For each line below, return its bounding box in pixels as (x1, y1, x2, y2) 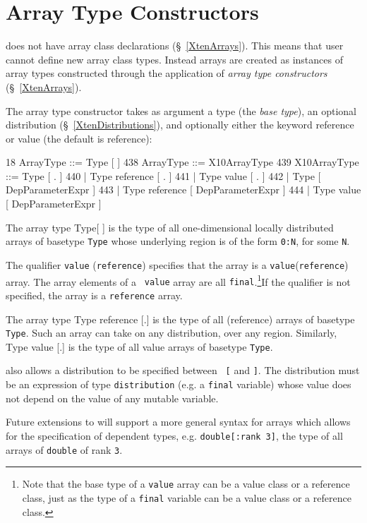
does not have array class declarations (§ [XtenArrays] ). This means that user (6, 38, 344, 53)
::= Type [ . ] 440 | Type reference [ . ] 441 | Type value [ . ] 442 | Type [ (6, 168, 321, 183)
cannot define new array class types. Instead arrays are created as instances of (6, 52, 343, 66)
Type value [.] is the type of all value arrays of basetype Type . (6, 339, 273, 354)
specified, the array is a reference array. (6, 287, 183, 302)
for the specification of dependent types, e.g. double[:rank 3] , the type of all (6, 428, 343, 443)
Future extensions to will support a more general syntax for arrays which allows (6, 414, 351, 429)
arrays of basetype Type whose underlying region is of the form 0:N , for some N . (6, 234, 350, 248)
